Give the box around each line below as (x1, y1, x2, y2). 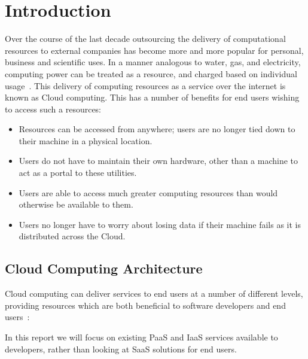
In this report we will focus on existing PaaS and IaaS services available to (5, 331, 278, 343)
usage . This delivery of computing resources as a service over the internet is (5, 79, 286, 92)
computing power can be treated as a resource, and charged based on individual (5, 67, 297, 80)
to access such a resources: (5, 102, 102, 115)
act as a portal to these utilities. (19, 166, 137, 179)
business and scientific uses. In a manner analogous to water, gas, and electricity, (5, 56, 301, 68)
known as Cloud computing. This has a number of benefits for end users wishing (5, 91, 300, 104)
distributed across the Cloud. (19, 230, 126, 242)
